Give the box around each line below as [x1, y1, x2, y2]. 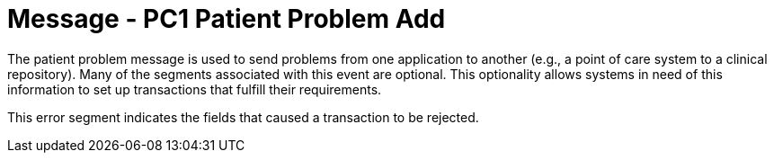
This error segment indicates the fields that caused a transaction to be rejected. [7, 109, 479, 125]
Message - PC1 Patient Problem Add [7, 4, 446, 34]
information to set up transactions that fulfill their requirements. [7, 81, 382, 97]
